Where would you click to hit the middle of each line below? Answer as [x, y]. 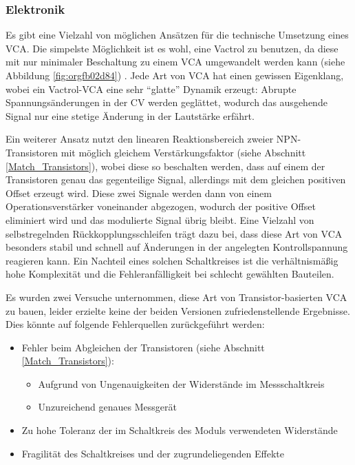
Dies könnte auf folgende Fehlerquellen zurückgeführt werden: [135, 324]
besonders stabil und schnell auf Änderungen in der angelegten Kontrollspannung [177, 247]
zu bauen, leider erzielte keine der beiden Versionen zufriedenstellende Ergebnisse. [178, 310]
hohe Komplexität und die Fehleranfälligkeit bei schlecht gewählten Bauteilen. [170, 274]
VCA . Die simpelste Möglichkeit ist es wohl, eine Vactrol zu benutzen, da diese [172, 48]
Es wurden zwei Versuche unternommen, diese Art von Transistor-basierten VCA [176, 297]
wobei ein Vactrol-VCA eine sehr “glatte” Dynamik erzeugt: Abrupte [151, 89]
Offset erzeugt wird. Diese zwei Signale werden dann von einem [139, 193]
